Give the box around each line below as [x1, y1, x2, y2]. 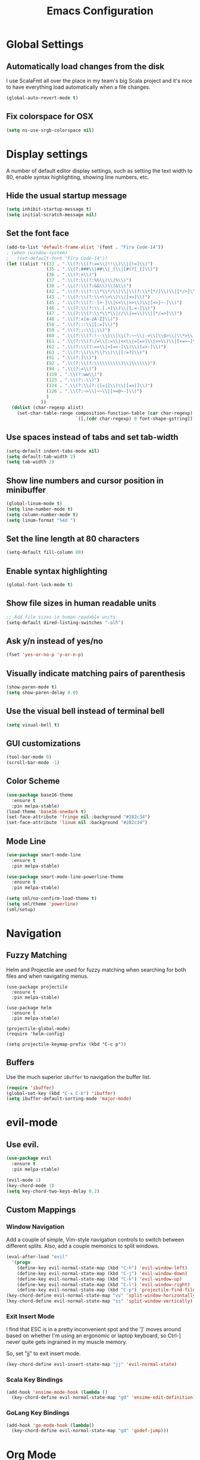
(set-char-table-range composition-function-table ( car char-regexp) [17, 410, 193, 416]
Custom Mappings [6, 1205, 76, 1215]
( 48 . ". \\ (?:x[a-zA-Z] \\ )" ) [46, 316, 118, 322]
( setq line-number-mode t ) [6, 506, 73, 512]
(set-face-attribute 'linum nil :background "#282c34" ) [6, 820, 148, 826]
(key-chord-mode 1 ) [6, 1183, 55, 1188]
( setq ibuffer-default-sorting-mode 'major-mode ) [6, 1096, 132, 1102]
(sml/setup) [6, 906, 36, 912]
